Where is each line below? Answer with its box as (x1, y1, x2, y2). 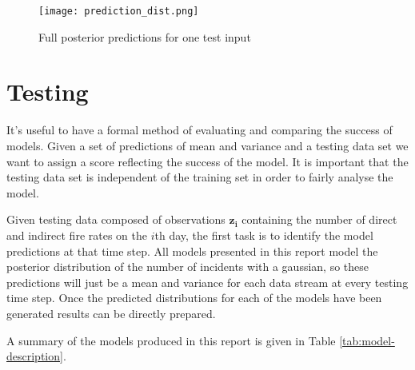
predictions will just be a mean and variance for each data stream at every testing (6, 273, 409, 290)
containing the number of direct (241, 211, 397, 228)
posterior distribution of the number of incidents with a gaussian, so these (6, 258, 369, 275)
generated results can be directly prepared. (6, 304, 216, 321)
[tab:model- (339, 332, 395, 348)
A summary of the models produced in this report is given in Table (6, 332, 336, 348)
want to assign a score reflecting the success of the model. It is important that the (6, 153, 409, 169)
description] (6, 348, 63, 364)
